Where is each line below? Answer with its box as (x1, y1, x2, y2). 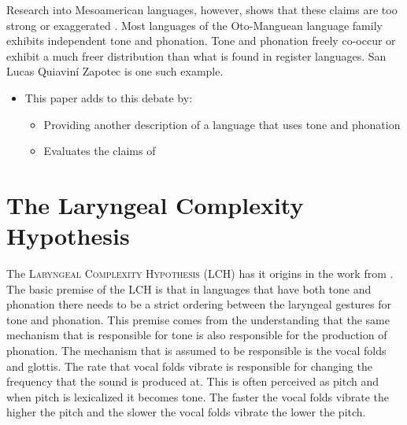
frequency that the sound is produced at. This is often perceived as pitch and (6, 373, 379, 390)
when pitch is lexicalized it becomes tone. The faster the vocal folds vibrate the (6, 388, 390, 405)
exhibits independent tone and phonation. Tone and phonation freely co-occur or (6, 32, 396, 49)
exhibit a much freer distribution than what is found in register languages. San (6, 47, 387, 64)
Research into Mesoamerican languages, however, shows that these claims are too (6, 2, 398, 17)
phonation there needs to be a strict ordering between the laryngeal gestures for (6, 296, 392, 312)
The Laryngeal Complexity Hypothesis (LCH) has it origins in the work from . (6, 265, 394, 282)
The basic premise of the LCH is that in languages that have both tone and (6, 280, 372, 297)
